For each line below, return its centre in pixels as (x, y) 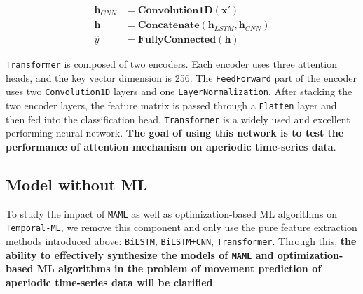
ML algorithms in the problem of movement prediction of (179, 268)
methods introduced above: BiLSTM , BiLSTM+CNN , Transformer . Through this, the (181, 241)
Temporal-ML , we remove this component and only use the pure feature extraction (181, 227)
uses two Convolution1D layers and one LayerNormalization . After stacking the (179, 91)
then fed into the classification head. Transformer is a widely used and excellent (178, 119)
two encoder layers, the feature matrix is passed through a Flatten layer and (171, 105)
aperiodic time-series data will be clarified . (111, 282)
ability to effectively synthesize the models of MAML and (140, 254)
